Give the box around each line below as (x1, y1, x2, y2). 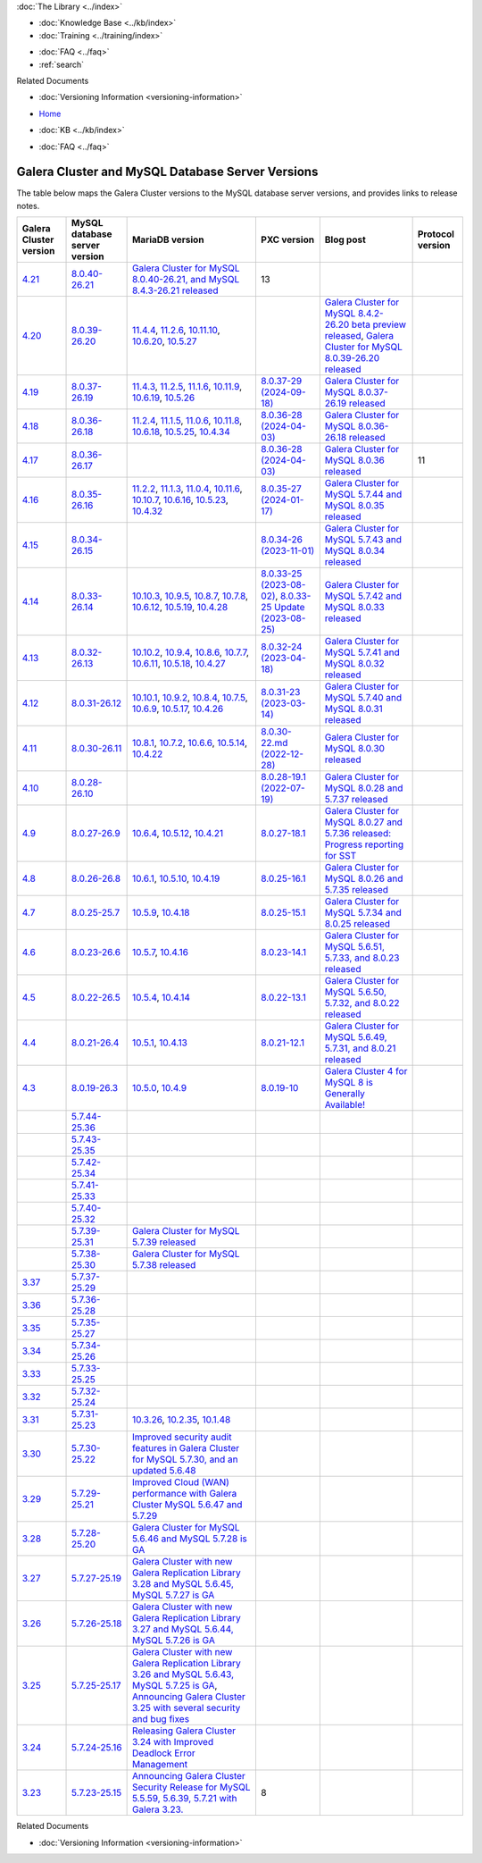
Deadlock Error (131, 1747, 195, 1759)
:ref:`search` (38, 59, 85, 70)
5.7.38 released (131, 1259, 196, 1271)
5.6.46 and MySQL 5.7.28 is (131, 1532, 247, 1545)
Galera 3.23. (131, 1803, 184, 1816)
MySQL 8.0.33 (324, 601, 386, 614)
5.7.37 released (324, 793, 388, 806)
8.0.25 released (324, 918, 391, 930)
